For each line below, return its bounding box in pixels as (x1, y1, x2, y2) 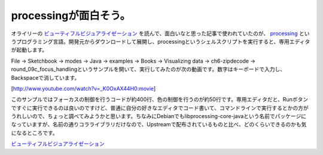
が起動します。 (11, 46, 48, 54)
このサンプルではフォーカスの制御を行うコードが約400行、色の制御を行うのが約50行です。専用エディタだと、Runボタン (11, 96, 309, 103)
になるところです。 (11, 129, 58, 137)
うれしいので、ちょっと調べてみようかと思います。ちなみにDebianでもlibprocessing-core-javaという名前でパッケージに (11, 113, 307, 120)
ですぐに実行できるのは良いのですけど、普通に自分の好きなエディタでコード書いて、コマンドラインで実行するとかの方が (11, 104, 309, 111)
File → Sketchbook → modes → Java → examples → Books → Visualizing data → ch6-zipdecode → (11, 57, 255, 64)
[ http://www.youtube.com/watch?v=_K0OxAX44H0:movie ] (11, 85, 156, 92)
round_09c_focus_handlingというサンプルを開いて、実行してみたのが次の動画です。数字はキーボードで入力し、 (11, 66, 286, 73)
